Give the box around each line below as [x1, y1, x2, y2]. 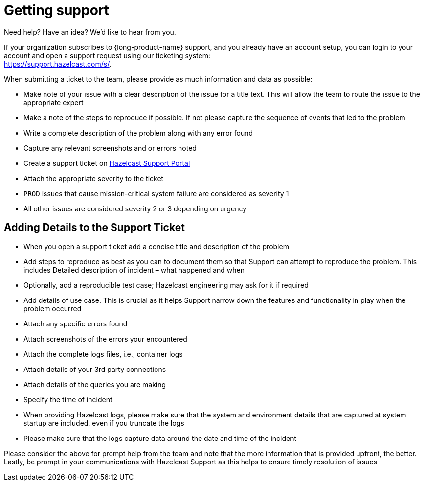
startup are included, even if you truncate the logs [23, 418, 184, 427]
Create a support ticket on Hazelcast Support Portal [23, 159, 190, 167]
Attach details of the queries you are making [23, 380, 166, 389]
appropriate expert [23, 98, 84, 107]
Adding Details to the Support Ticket [4, 221, 185, 234]
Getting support [4, 2, 110, 19]
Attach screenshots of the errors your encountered [23, 334, 187, 343]
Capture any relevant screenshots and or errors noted [23, 143, 197, 152]
